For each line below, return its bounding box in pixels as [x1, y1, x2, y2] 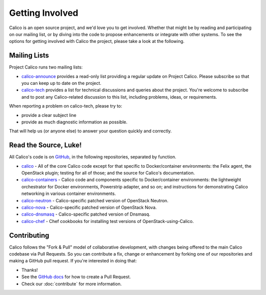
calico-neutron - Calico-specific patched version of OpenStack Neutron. [21, 197, 168, 203]
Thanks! [21, 267, 38, 273]
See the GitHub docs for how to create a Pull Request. [21, 274, 131, 280]
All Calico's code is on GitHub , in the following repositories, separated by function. [9, 154, 177, 160]
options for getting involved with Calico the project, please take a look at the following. [9, 38, 185, 44]
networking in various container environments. [21, 190, 116, 197]
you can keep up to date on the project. [21, 80, 101, 86]
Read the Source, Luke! [9, 141, 82, 149]
